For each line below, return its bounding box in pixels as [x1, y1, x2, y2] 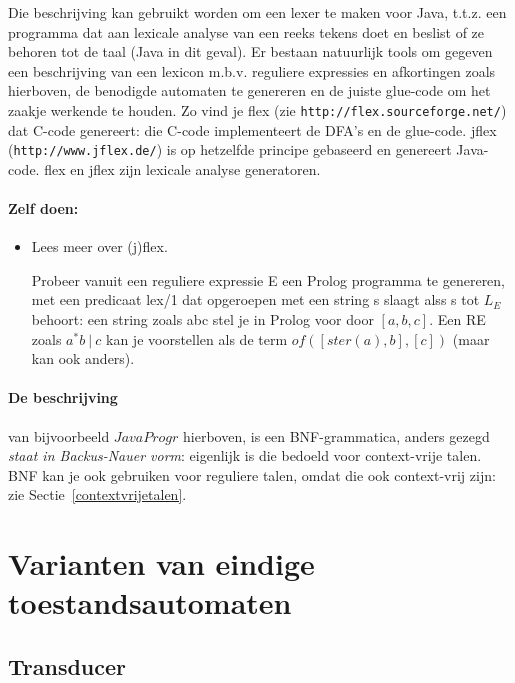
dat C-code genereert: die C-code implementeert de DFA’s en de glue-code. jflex [8, 119, 497, 140]
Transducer [8, 650, 127, 681]
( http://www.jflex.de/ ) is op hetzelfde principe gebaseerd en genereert [8, 139, 452, 160]
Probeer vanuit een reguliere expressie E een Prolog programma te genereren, [31, 269, 506, 290]
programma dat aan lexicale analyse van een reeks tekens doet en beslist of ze [8, 21, 485, 42]
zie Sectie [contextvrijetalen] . [8, 484, 187, 505]
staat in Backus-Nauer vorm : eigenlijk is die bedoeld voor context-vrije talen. [8, 445, 482, 466]
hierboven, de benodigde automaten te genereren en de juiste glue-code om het [8, 80, 491, 101]
